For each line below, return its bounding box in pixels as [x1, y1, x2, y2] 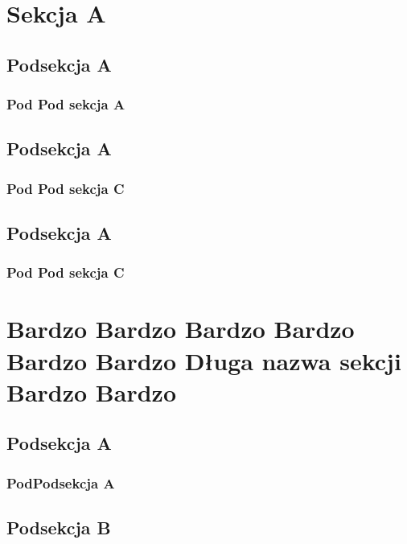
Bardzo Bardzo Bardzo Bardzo [6, 312, 355, 345]
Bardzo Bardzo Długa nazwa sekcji [6, 344, 401, 377]
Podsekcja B [6, 515, 111, 540]
